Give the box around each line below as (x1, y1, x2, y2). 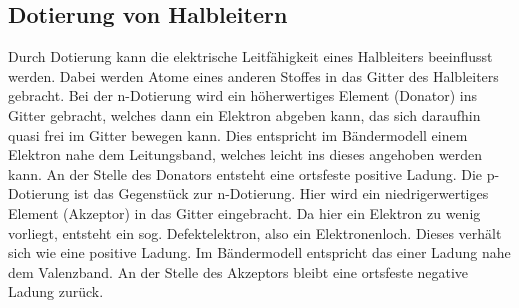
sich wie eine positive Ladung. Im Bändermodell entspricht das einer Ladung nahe (8, 242, 511, 263)
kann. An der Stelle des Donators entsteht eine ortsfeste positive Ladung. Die (8, 163, 483, 184)
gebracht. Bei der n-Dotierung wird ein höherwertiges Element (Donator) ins (8, 85, 478, 106)
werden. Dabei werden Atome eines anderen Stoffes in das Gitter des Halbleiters (8, 65, 499, 86)
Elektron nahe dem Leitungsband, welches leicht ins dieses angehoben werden (8, 144, 483, 165)
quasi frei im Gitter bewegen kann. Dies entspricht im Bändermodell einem (8, 124, 468, 145)
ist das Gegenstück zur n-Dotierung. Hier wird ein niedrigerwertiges (73, 183, 489, 204)
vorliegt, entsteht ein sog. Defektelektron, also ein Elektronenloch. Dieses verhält (8, 222, 502, 243)
